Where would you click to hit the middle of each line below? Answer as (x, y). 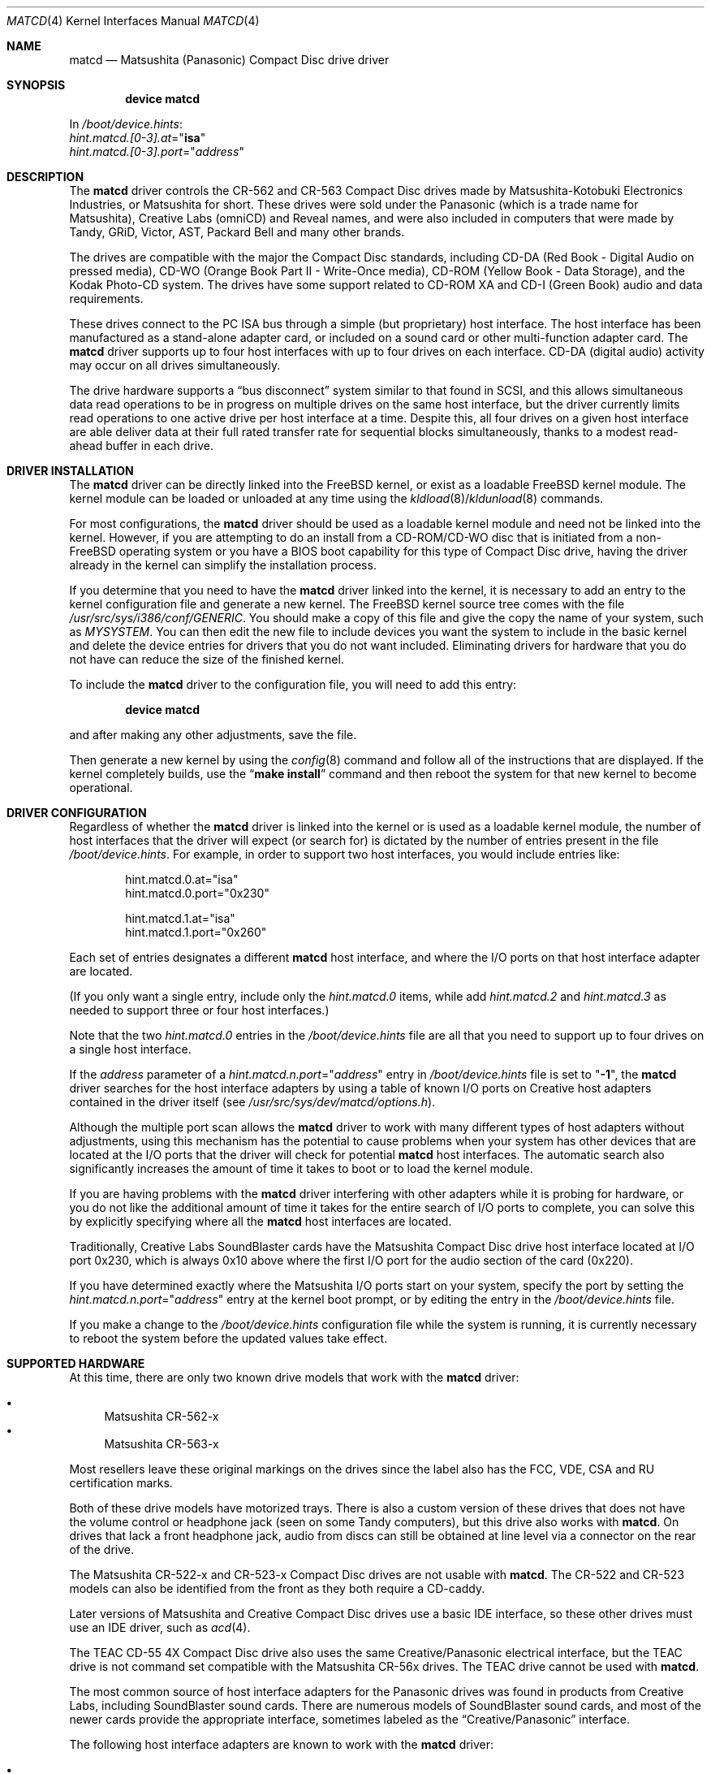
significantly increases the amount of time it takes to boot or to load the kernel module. (301, 1168)
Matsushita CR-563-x (162, 1444)
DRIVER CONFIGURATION (77, 813)
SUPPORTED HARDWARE (76, 1363)
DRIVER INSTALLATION (70, 471)
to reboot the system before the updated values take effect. (228, 1338)
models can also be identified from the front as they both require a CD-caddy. (277, 1588)
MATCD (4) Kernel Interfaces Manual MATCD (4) (133, 21)
